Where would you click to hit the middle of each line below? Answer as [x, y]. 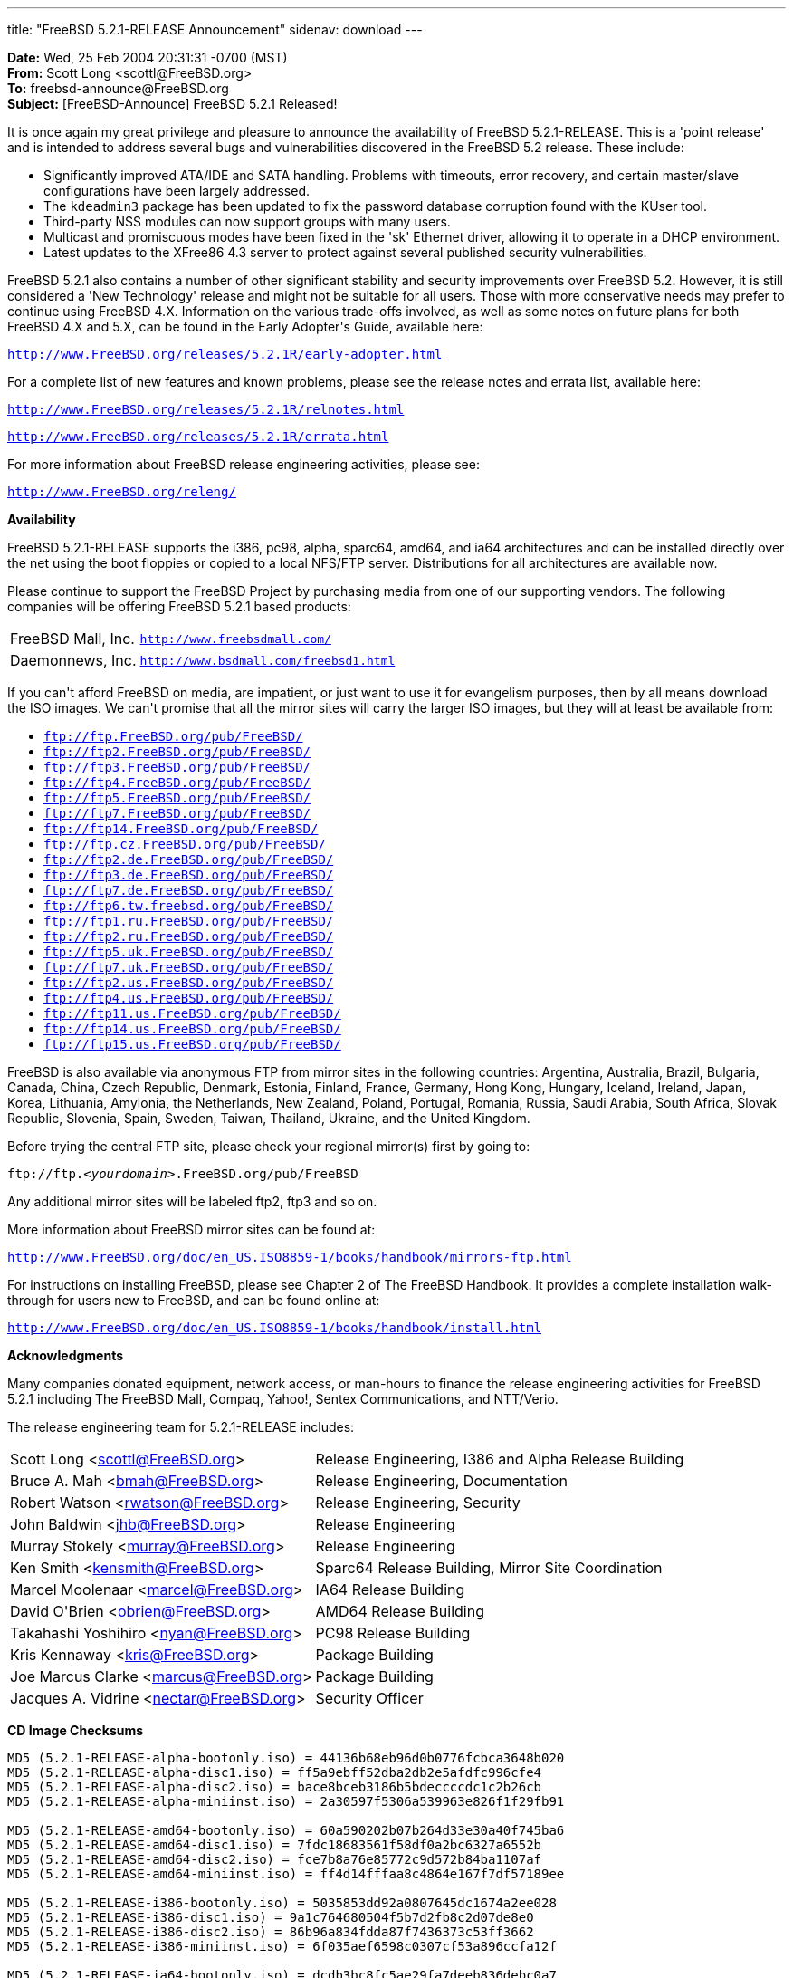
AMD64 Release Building [400, 1611]
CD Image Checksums [76, 1730]
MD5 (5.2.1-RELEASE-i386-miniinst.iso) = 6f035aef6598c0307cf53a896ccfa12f [282, 1946]
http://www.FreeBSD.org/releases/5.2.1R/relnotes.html [206, 409]
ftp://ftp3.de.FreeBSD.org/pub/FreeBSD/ [189, 875]
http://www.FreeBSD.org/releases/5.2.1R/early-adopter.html [225, 354]
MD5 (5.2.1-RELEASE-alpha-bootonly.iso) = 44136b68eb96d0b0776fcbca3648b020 [286, 1758]
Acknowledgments [66, 1355]
